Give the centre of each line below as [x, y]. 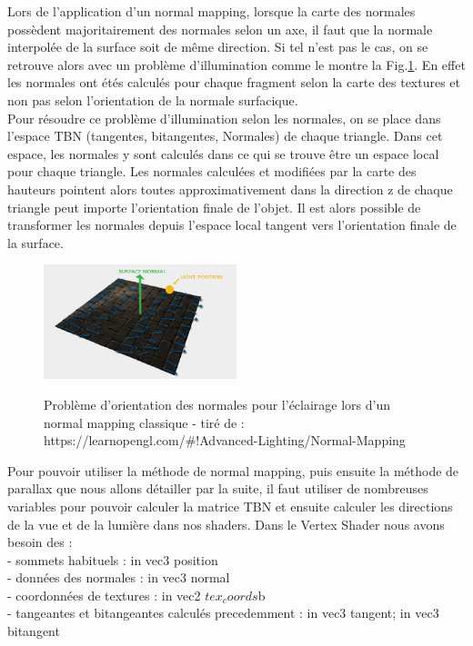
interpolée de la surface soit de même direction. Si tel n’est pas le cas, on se [218, 47]
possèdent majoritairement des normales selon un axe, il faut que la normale [220, 29]
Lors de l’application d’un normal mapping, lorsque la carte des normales [211, 11]
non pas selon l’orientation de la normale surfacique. [153, 99]
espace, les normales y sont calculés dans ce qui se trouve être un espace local [223, 153]
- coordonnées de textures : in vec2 [104, 595]
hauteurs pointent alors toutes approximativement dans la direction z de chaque [230, 189]
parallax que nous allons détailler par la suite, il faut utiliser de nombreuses [218, 488]
